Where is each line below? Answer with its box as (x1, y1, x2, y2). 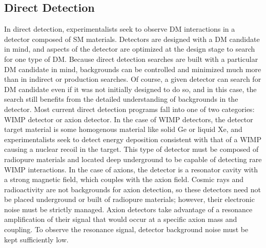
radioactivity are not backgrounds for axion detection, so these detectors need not (4, 184, 261, 194)
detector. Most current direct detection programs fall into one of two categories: (4, 103, 255, 114)
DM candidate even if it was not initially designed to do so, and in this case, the (4, 83, 257, 94)
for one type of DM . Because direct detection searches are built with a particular (4, 53, 258, 64)
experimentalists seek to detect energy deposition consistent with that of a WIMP (4, 133, 261, 144)
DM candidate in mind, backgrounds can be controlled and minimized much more (4, 63, 261, 74)
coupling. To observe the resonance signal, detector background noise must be (4, 224, 249, 235)
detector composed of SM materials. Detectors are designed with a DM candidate (4, 33, 260, 44)
